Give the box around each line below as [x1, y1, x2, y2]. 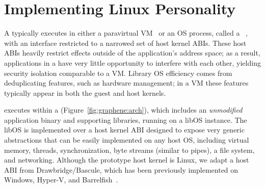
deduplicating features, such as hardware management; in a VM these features [4, 77, 249, 88]
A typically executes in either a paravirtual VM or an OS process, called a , [4, 28, 248, 38]
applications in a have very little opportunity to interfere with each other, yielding [4, 57, 261, 68]
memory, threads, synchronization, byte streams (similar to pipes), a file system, [4, 144, 255, 155]
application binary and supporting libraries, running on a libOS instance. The [4, 114, 247, 125]
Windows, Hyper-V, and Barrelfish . [4, 174, 118, 185]
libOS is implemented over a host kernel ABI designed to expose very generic [4, 124, 245, 135]
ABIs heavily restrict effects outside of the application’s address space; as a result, [4, 47, 260, 58]
